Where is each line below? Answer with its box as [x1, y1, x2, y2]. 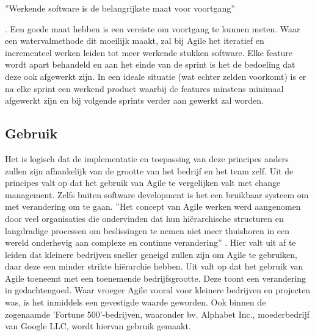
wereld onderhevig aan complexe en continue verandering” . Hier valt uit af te [5, 236, 296, 249]
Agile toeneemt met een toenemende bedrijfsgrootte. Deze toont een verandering [5, 271, 306, 284]
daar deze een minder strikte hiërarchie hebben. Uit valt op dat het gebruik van [5, 260, 303, 273]
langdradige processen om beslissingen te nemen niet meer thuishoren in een [5, 224, 290, 237]
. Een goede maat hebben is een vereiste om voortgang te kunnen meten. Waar [5, 22, 300, 35]
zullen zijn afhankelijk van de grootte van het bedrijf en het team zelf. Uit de [5, 164, 294, 177]
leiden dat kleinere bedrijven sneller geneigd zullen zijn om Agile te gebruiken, [5, 248, 297, 260]
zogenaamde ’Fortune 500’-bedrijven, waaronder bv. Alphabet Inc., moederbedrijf [5, 307, 310, 320]
